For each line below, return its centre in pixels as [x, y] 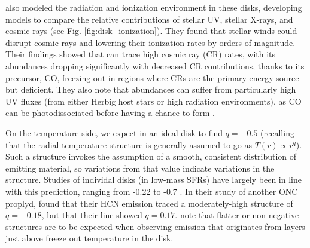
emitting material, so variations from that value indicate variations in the [140, 168]
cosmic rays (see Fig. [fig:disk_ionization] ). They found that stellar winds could [151, 31]
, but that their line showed [92, 215]
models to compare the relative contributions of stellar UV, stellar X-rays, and [149, 19]
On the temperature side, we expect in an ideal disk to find [114, 132]
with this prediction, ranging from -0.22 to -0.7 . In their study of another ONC [152, 191]
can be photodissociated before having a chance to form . [110, 113]
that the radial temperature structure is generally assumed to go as [129, 144]
